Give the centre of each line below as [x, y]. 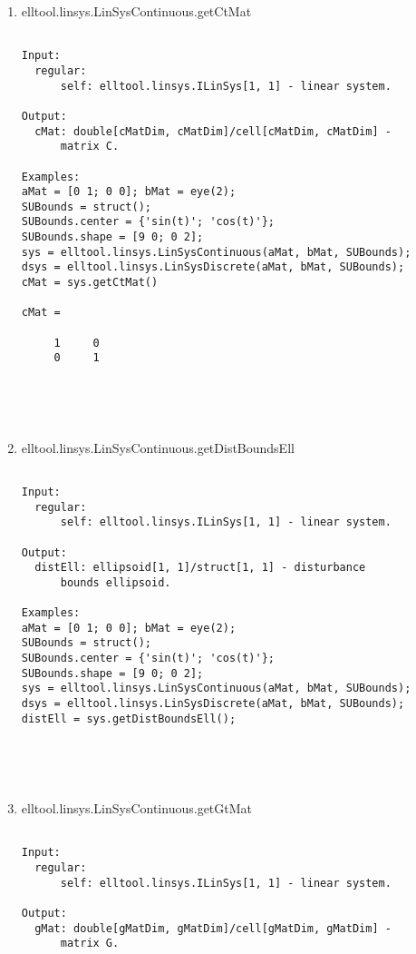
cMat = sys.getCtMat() [90, 283]
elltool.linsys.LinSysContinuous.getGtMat [137, 808]
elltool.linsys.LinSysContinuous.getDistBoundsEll [158, 447]
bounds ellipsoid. [116, 582]
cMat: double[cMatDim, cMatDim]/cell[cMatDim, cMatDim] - [213, 131]
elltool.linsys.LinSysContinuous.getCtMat [136, 11]
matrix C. [90, 147]
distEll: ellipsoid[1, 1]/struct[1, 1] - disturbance [200, 568]
